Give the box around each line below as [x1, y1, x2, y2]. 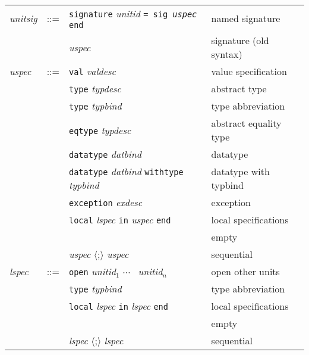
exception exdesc [68, 195, 143, 209]
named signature [211, 11, 280, 25]
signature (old [211, 33, 269, 47]
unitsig [10, 11, 37, 25]
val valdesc [68, 64, 116, 78]
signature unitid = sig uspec [68, 7, 197, 20]
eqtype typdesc [68, 123, 131, 137]
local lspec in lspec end [68, 299, 168, 313]
